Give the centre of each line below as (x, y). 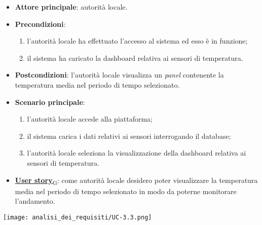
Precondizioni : (40, 24)
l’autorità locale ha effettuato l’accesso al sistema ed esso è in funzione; (137, 41)
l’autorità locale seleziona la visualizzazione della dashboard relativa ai (137, 153)
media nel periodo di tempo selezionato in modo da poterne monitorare (126, 191)
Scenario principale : (50, 102)
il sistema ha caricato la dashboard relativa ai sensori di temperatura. (135, 58)
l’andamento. (35, 201)
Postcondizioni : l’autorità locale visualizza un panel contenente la (119, 75)
